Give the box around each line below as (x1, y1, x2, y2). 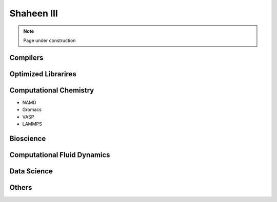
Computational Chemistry (9, 86, 94, 95)
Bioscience (9, 134, 46, 143)
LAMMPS (22, 121, 42, 127)
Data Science (9, 167, 53, 175)
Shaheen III (9, 8, 58, 19)
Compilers (9, 53, 44, 62)
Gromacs (22, 106, 42, 113)
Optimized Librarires (9, 70, 76, 78)
